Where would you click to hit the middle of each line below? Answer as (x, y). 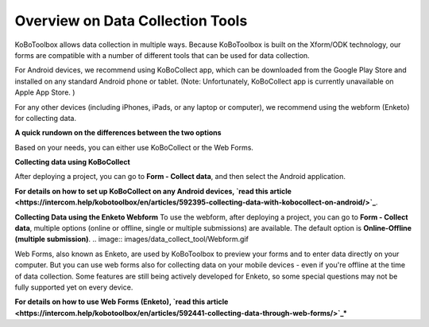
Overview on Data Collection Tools (131, 21)
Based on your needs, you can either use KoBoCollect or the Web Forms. (134, 147)
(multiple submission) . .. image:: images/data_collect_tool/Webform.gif (132, 239)
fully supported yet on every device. (74, 287)
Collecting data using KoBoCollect (72, 162)
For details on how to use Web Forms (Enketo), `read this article (122, 302)
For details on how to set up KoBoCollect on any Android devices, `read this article (153, 191)
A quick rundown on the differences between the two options (118, 133)
